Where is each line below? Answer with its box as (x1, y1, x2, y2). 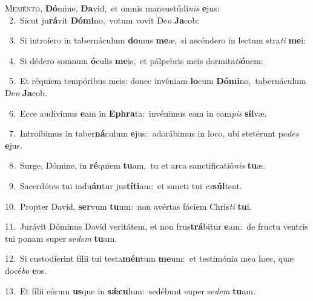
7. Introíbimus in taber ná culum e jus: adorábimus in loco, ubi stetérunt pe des (8, 127, 299, 140)
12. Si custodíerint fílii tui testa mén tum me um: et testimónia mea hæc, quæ (5, 252, 294, 265)
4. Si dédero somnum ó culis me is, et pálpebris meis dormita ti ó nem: (8, 54, 263, 66)
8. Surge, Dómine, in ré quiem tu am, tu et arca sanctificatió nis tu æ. (8, 159, 265, 172)
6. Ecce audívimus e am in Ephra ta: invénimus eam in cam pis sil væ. (8, 106, 267, 119)
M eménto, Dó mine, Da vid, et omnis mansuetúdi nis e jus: (5, 2, 220, 14)
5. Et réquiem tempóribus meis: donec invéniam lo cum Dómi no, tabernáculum (8, 74, 306, 87)
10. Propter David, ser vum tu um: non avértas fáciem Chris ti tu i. (5, 199, 252, 212)
